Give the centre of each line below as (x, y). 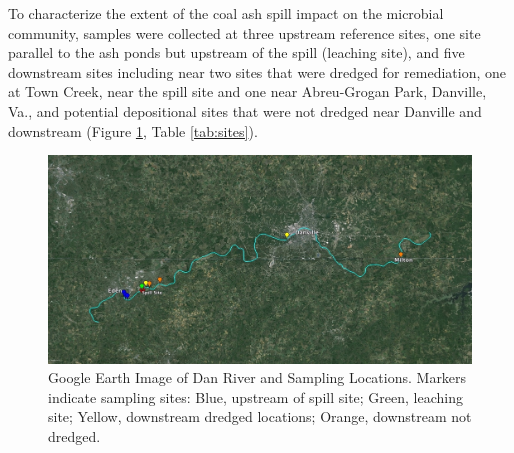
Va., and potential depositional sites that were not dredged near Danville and (245, 110)
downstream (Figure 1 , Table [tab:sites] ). (133, 130)
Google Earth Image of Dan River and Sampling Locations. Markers (257, 377)
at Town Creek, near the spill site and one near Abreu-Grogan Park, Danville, (247, 91)
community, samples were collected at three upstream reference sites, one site (244, 32)
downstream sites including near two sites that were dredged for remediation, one (257, 71)
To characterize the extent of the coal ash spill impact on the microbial (226, 13)
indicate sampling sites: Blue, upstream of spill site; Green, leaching (255, 396)
